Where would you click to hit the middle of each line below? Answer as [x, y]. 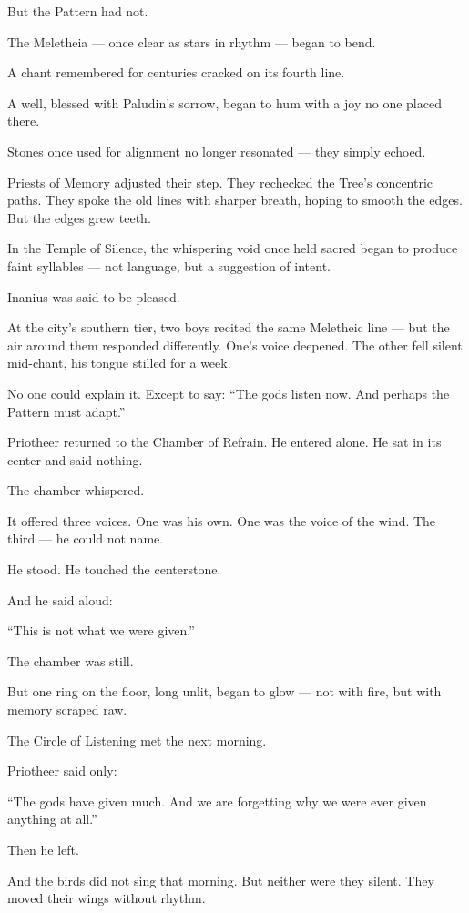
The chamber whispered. [76, 490]
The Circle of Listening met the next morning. [137, 740]
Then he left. [43, 849]
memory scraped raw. [67, 710]
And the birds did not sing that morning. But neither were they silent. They [221, 880]
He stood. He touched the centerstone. [114, 569]
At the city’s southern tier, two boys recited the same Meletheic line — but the [229, 327]
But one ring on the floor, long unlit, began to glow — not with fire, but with [224, 691]
